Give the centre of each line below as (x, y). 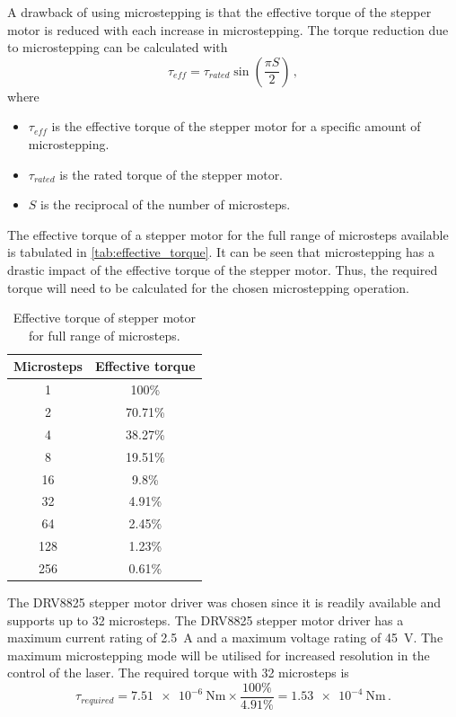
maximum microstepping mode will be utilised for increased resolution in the (219, 655)
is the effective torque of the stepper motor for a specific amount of (236, 126)
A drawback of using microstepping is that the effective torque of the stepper (219, 12)
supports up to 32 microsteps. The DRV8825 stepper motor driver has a (206, 620)
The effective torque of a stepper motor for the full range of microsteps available (228, 234)
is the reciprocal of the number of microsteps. (166, 204)
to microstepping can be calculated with (118, 47)
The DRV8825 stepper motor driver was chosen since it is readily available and (224, 602)
